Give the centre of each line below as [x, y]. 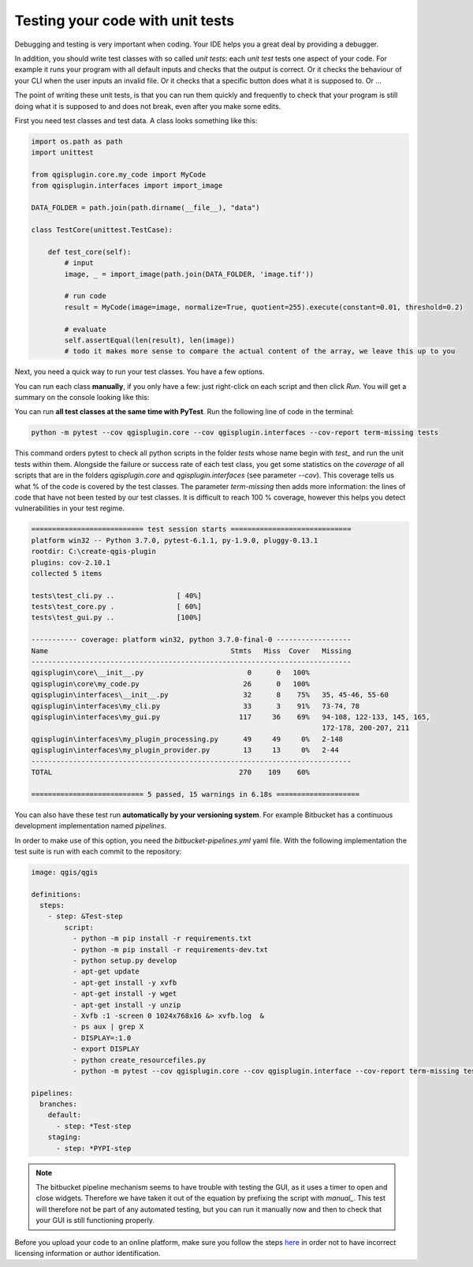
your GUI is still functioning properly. [95, 1220]
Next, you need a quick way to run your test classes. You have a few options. [140, 372]
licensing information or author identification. [88, 1253]
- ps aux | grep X [108, 1027]
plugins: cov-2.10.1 [71, 562]
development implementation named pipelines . [91, 826]
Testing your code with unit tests [125, 21]
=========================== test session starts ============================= [191, 529]
